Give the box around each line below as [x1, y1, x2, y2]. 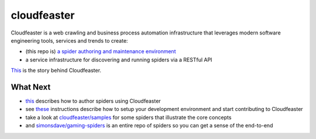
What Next [11, 82, 51, 92]
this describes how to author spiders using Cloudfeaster [25, 98, 161, 105]
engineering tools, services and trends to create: [11, 37, 128, 44]
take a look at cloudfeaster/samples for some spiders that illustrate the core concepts [25, 114, 232, 121]
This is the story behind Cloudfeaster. [11, 67, 102, 74]
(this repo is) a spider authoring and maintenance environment [25, 48, 176, 55]
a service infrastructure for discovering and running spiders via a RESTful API [25, 56, 212, 63]
